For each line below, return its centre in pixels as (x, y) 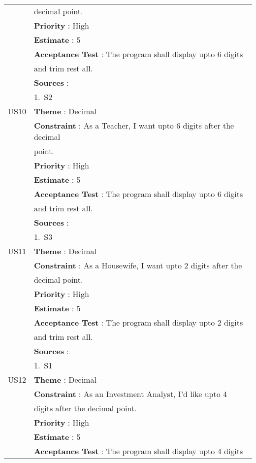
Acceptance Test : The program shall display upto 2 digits (138, 322)
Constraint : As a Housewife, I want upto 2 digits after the (138, 265)
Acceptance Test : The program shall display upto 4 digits (138, 451)
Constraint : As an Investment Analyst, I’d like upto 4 (130, 394)
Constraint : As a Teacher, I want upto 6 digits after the (134, 125)
